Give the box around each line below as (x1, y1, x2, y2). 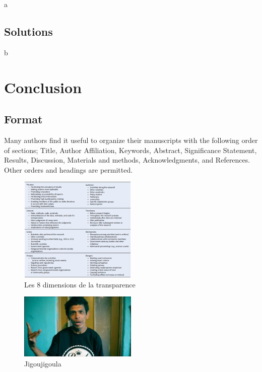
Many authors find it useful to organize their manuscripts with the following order (4, 134, 258, 145)
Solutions (4, 23, 53, 39)
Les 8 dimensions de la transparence (24, 279, 136, 289)
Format (4, 111, 43, 127)
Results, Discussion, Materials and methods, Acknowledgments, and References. (4, 155, 250, 165)
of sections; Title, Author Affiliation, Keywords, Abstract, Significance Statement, (4, 144, 257, 155)
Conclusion (4, 77, 82, 97)
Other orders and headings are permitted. (4, 164, 133, 175)
